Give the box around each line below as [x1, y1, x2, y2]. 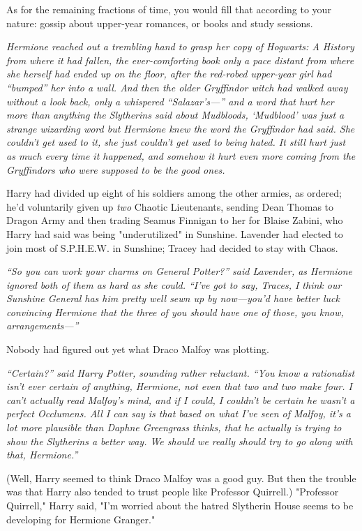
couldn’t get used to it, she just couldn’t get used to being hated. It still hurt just [6, 135, 346, 149]
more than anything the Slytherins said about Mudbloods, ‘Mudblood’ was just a [6, 107, 345, 122]
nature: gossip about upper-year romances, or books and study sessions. [6, 15, 313, 30]
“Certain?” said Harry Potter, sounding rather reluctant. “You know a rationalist [6, 365, 355, 380]
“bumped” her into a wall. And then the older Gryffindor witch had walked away [6, 80, 348, 94]
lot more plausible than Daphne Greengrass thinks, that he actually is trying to [6, 420, 342, 435]
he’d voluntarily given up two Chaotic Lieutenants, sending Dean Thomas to [6, 199, 334, 214]
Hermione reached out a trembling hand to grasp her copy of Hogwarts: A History [6, 39, 354, 54]
